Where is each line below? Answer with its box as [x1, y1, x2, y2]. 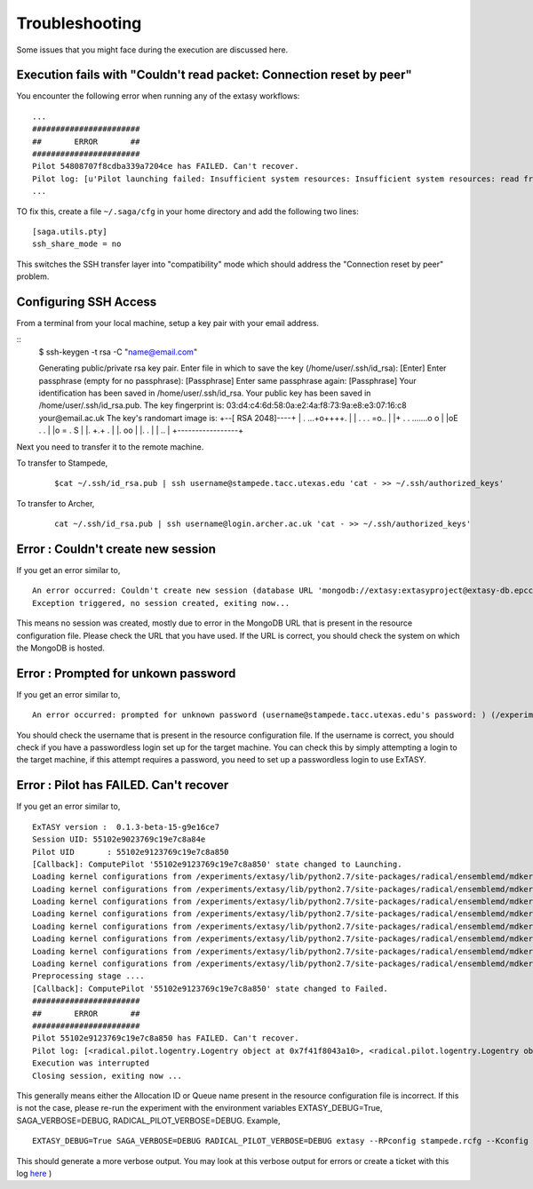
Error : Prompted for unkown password [16, 666, 236, 681]
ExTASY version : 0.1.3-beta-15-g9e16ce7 [32, 822, 220, 832]
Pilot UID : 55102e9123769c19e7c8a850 [32, 847, 230, 857]
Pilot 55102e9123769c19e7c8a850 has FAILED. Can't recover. [32, 1033, 299, 1043]
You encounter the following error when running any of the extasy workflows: [16, 91, 300, 101]
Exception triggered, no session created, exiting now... [32, 598, 290, 608]
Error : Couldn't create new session [16, 541, 217, 556]
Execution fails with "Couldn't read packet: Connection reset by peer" [16, 68, 412, 83]
